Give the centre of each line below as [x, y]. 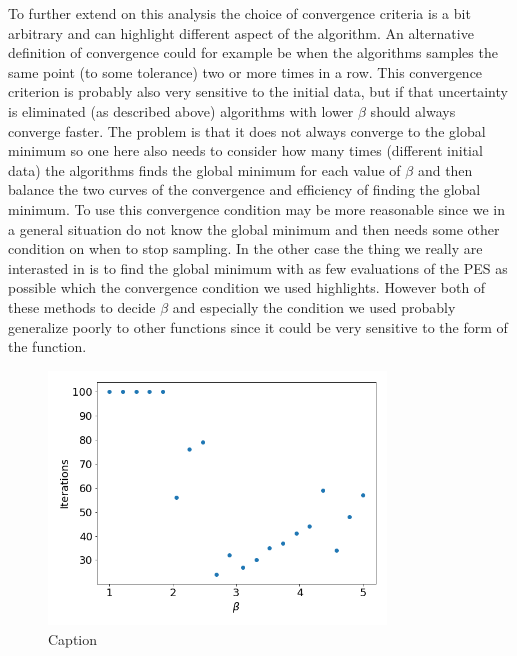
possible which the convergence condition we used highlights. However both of [247, 287]
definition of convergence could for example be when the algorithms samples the [253, 52]
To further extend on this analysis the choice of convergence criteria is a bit [239, 13]
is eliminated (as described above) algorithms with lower [181, 110]
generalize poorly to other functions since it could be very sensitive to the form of [258, 326]
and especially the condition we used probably [314, 306]
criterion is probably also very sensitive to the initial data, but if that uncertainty [258, 91]
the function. [47, 346]
